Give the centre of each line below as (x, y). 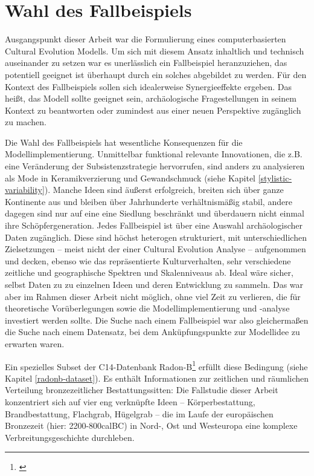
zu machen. (26, 122)
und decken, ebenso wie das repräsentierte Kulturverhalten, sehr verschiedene (148, 260)
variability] (25, 190)
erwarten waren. (35, 343)
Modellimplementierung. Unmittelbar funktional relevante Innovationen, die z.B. (154, 154)
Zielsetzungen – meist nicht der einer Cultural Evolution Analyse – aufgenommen (155, 249)
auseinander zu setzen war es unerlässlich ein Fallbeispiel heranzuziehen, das (146, 63)
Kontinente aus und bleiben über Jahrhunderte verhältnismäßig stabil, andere (149, 201)
